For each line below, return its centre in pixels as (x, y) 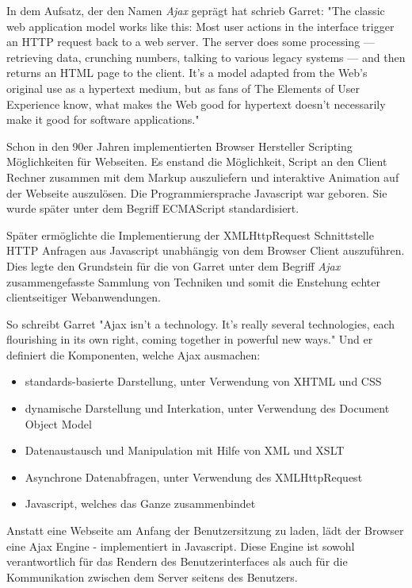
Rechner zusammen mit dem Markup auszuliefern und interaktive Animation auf (203, 177)
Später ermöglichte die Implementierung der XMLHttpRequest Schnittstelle (190, 234)
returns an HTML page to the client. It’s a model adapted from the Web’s (187, 73)
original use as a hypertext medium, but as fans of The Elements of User (183, 88)
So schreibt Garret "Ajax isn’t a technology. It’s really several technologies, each (201, 323)
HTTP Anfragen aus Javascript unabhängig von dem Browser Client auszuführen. (206, 250)
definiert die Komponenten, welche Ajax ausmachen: (134, 354)
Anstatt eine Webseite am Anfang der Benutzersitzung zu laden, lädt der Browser (205, 530)
